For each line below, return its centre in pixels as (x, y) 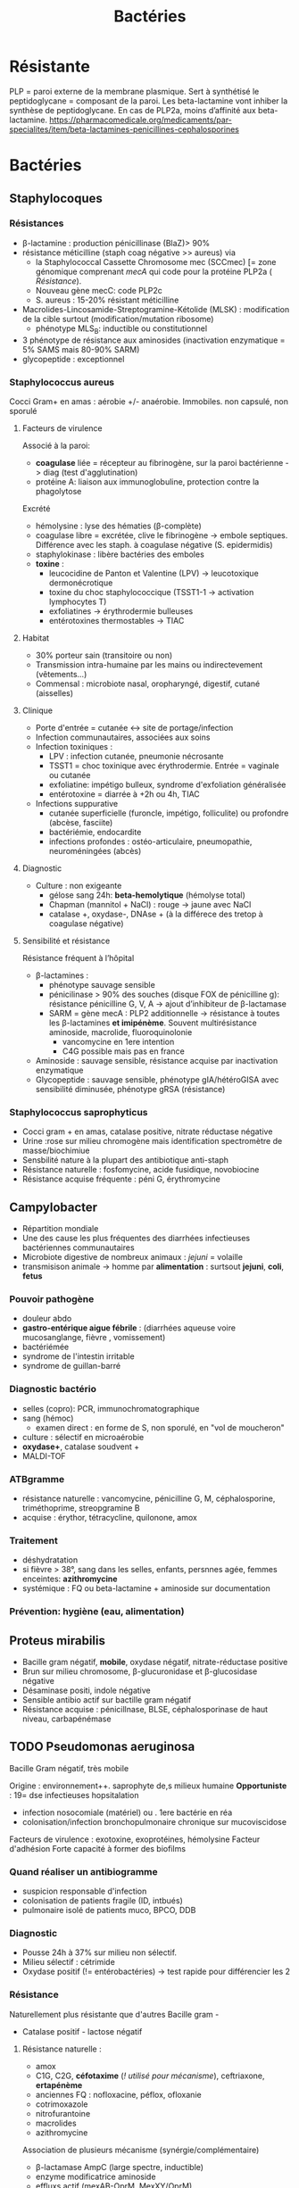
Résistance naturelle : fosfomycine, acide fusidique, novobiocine (141, 1170)
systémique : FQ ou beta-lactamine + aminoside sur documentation (146, 1588)
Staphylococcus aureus (62, 382)
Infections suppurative (77, 803)
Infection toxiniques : (74, 746)
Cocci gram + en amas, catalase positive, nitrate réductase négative (147, 1131)
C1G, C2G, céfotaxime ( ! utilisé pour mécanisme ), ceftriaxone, (150, 2076)
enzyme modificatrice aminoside (96, 2176)
